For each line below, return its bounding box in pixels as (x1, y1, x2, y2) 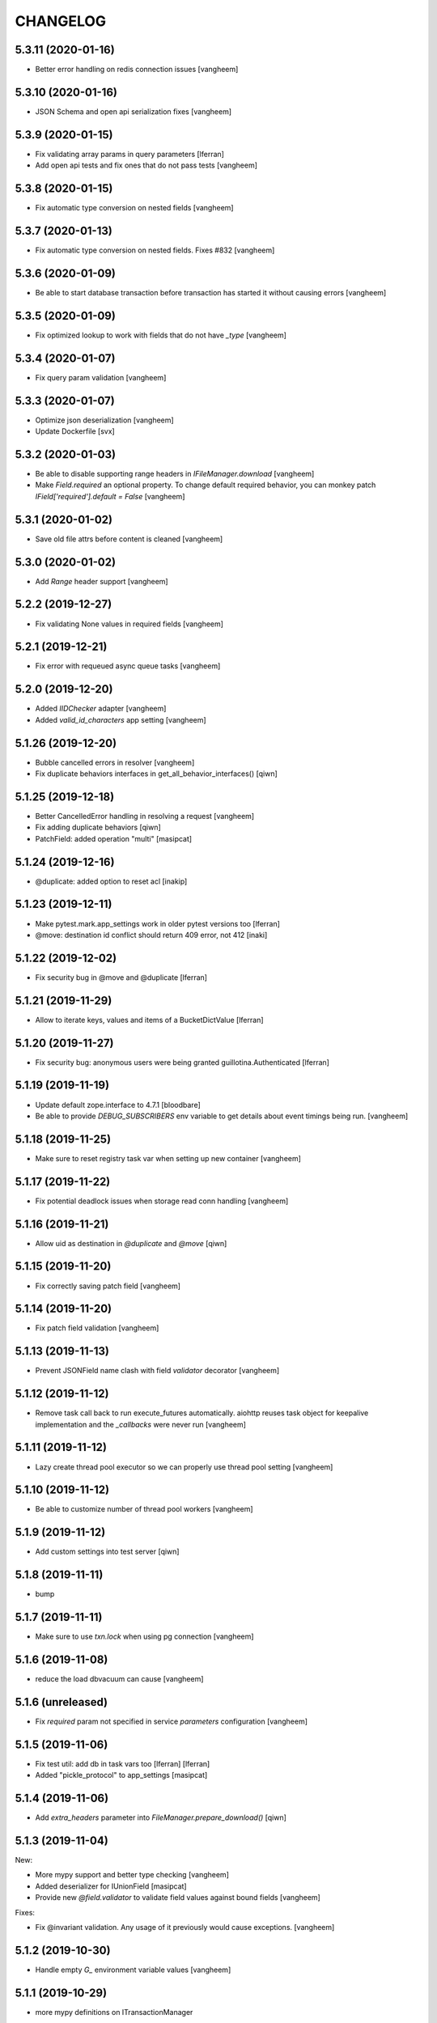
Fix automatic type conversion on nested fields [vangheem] (35, 203, 234, 213)
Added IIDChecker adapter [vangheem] (35, 704, 167, 714)
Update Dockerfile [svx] (35, 426, 115, 436)
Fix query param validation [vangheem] (35, 372, 167, 382)
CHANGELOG (15, 12, 107, 30)
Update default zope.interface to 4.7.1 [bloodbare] (35, 1100, 202, 1109)
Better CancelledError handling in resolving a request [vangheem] (35, 811, 255, 821)
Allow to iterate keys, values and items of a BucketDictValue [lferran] (35, 1015, 264, 1024)
